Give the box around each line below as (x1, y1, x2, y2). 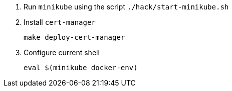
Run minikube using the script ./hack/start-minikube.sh (24, 2, 229, 11)
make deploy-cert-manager (24, 33, 125, 41)
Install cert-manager (24, 18, 96, 26)
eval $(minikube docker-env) (24, 64, 138, 72)
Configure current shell (24, 48, 100, 57)
